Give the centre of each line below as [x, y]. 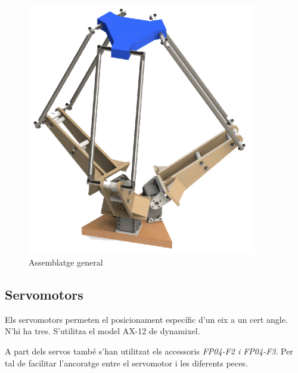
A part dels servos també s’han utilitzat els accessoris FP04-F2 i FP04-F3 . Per [149, 351]
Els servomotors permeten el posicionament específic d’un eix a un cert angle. [146, 319]
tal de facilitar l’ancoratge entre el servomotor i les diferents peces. [126, 363]
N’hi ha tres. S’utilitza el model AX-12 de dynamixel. [103, 331]
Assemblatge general [66, 262]
